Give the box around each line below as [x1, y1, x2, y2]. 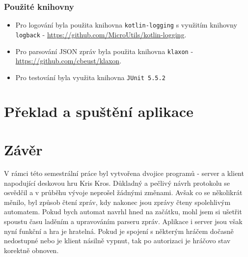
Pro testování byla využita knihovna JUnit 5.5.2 [15, 72, 165, 82]
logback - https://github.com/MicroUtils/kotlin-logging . [15, 29, 187, 39]
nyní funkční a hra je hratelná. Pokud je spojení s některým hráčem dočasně [4, 226, 234, 236]
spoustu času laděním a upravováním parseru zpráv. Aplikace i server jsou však [4, 216, 243, 226]
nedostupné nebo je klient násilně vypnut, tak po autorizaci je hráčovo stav [4, 235, 231, 246]
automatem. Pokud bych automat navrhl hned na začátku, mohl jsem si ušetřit [4, 206, 242, 217]
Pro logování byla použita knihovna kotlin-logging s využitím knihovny [15, 20, 237, 30]
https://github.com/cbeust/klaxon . [15, 56, 122, 66]
